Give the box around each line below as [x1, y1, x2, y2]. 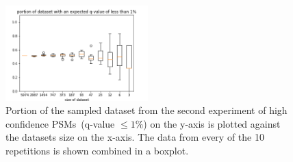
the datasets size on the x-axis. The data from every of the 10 [5, 130, 264, 144]
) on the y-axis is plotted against [143, 116, 281, 130]
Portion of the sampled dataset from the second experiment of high [5, 103, 288, 117]
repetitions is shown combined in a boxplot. [5, 143, 189, 157]
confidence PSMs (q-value [5, 116, 115, 130]
